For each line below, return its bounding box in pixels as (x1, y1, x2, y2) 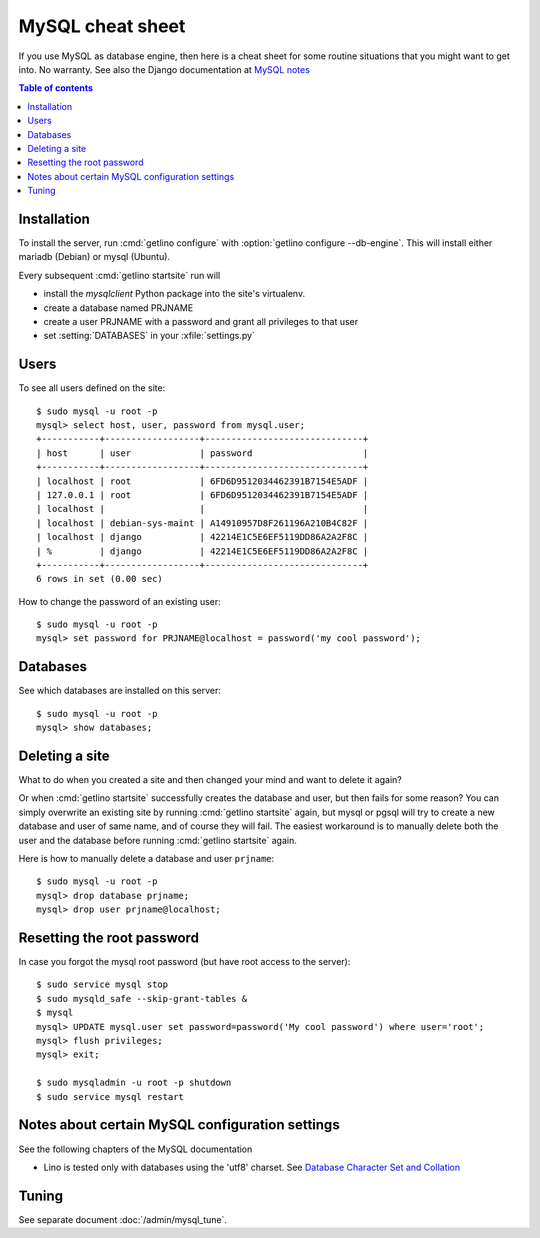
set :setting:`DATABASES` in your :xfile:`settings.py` (43, 330, 255, 342)
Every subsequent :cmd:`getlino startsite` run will (18, 269, 221, 281)
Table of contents (18, 82, 94, 94)
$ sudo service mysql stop (36, 979, 169, 990)
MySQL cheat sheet (18, 15, 186, 37)
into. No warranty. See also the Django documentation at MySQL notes (18, 63, 310, 75)
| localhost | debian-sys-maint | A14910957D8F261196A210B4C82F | (36, 517, 369, 529)
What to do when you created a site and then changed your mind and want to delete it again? (18, 774, 402, 786)
